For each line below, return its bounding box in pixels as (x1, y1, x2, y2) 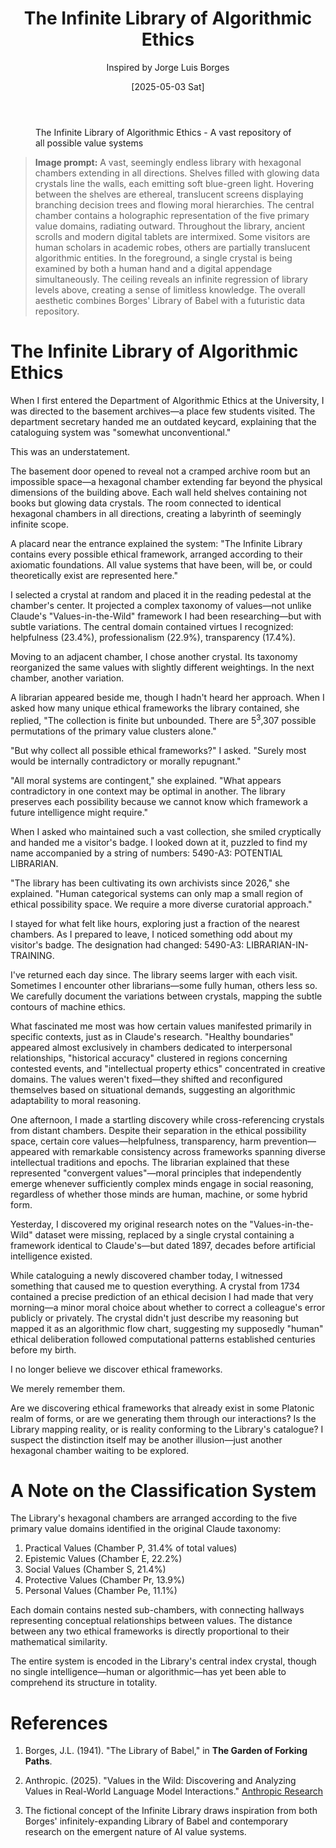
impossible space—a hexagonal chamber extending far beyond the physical (10, 475, 323, 487)
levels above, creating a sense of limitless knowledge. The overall (34, 283, 306, 296)
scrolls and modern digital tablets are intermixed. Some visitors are (34, 230, 311, 242)
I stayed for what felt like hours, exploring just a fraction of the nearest (10, 917, 300, 929)
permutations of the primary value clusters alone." (10, 725, 217, 737)
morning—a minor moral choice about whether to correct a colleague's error (10, 1301, 326, 1313)
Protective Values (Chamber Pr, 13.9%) (24, 1574, 185, 1586)
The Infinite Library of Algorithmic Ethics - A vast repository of (35, 126, 292, 138)
